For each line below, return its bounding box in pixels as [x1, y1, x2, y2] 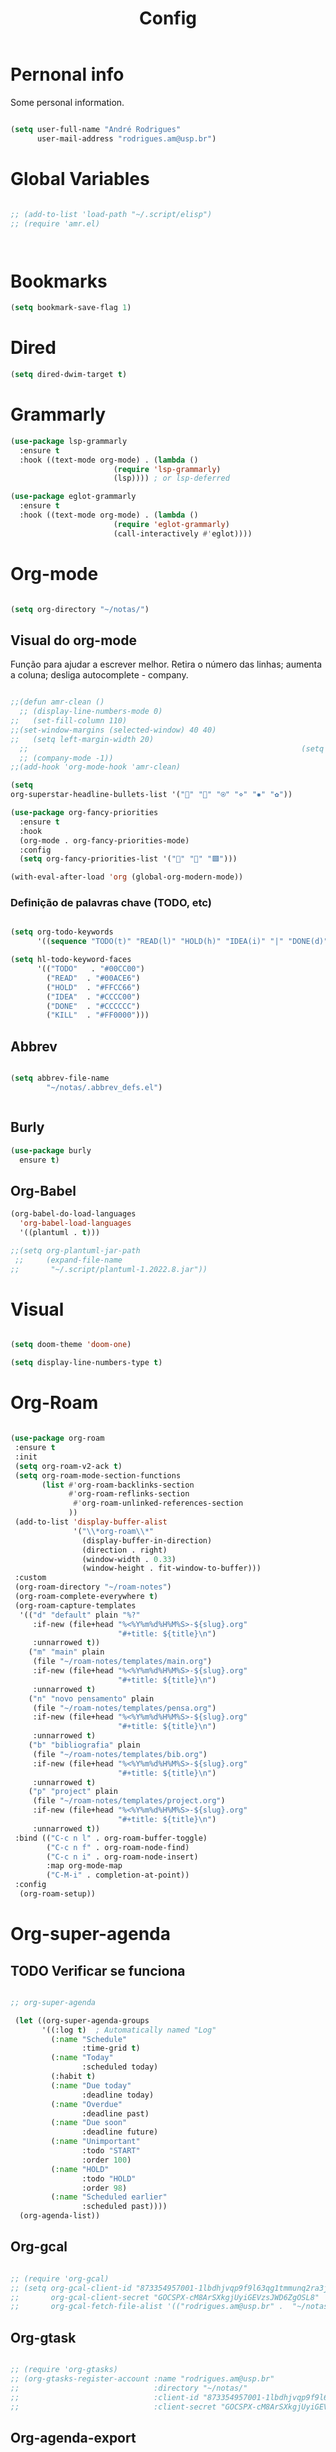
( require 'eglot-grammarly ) [113, 519, 230, 529]
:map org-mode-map [46, 1861, 123, 1871]
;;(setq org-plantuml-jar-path [10, 1245, 141, 1256]
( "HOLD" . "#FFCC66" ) [46, 982, 141, 992]
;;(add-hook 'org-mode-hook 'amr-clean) [10, 762, 182, 772]
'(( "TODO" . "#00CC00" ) [36, 964, 145, 974]
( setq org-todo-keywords [10, 927, 114, 937]
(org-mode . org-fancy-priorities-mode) [19, 835, 190, 846]
